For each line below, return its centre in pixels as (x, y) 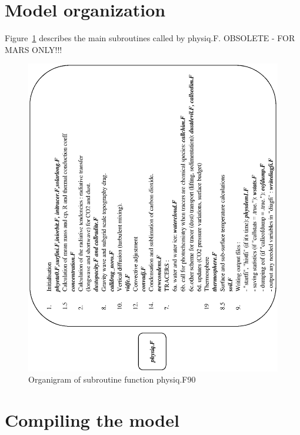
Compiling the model (92, 420)
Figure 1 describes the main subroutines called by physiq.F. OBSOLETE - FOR (150, 38)
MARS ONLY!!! (34, 49)
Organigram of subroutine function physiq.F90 (112, 379)
